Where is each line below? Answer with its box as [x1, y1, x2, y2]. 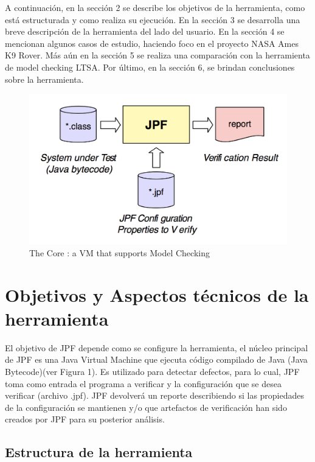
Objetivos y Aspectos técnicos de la [5, 282, 309, 307]
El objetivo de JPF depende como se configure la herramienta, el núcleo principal [5, 341, 308, 354]
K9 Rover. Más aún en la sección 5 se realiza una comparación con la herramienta [5, 49, 310, 61]
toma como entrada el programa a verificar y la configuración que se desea [5, 377, 282, 390]
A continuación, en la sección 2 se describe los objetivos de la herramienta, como [5, 1, 305, 13]
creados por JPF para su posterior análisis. [5, 413, 165, 425]
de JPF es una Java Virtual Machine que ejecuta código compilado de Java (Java [5, 353, 308, 366]
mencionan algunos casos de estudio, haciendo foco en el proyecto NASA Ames [5, 37, 299, 49]
